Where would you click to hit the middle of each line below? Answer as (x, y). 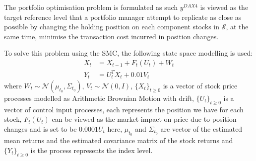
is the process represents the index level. (92, 150)
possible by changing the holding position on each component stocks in (112, 27)
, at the (237, 27)
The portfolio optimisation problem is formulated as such (91, 7)
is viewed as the (224, 7)
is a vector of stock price (200, 85)
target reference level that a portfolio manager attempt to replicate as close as (123, 17)
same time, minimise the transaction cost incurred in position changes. (111, 36)
